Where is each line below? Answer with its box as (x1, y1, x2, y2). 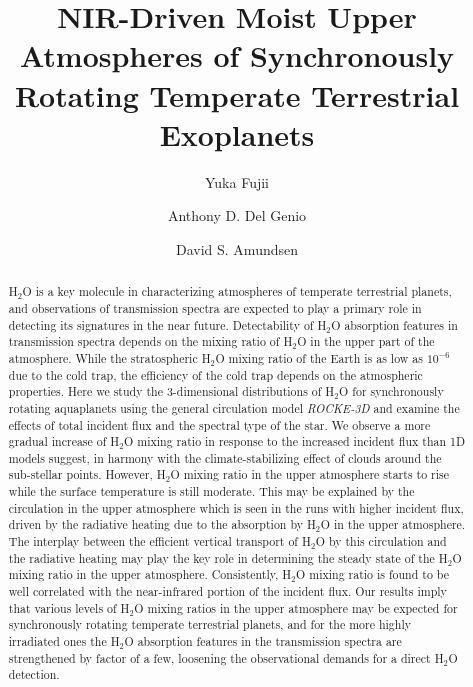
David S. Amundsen (175, 238, 298, 259)
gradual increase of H (8, 433, 120, 450)
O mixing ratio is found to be (296, 566, 450, 583)
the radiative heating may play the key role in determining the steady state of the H (8, 549, 448, 566)
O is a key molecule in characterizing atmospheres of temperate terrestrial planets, (22, 283, 452, 300)
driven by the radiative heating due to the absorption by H (8, 516, 316, 533)
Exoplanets (159, 113, 315, 154)
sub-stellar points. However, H (8, 466, 166, 483)
